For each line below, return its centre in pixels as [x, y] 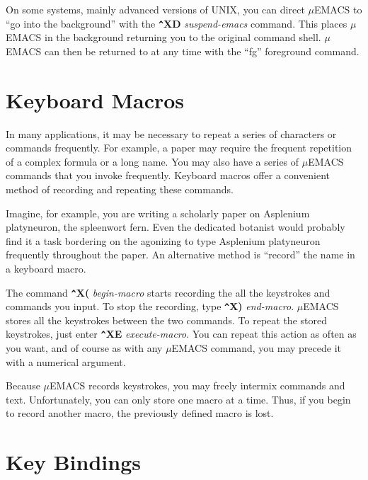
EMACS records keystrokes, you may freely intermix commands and [197, 385]
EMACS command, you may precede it [256, 348]
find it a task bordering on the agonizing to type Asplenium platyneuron [163, 240]
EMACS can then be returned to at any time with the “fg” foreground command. [183, 51]
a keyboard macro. [46, 268]
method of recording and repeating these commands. [120, 189]
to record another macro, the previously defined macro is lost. [140, 413]
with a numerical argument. [66, 361]
